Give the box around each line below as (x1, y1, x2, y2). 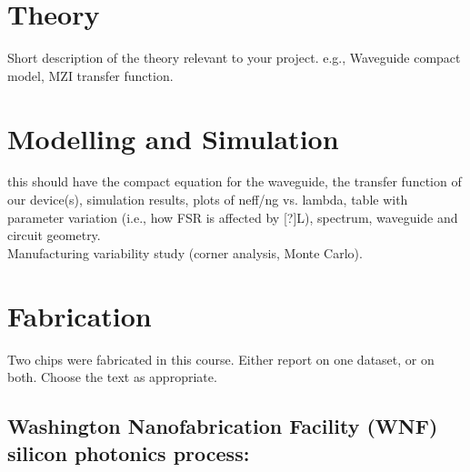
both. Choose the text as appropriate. (7, 367, 217, 387)
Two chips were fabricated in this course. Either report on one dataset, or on (7, 349, 435, 368)
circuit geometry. (7, 226, 101, 245)
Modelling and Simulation (7, 119, 339, 156)
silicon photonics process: (7, 438, 250, 467)
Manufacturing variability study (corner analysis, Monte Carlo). (7, 243, 363, 262)
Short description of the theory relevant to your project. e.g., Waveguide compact (7, 48, 461, 67)
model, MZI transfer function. (7, 65, 174, 85)
